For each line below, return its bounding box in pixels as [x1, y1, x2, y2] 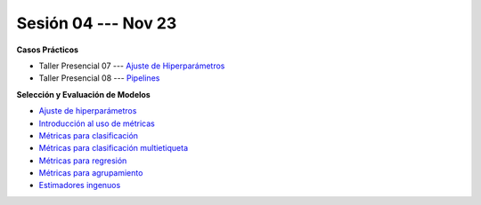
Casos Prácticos [16, 44, 79, 55]
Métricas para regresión [38, 155, 127, 166]
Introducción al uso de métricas [38, 118, 155, 129]
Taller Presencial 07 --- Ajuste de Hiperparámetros [38, 60, 225, 71]
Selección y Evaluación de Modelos [16, 89, 151, 99]
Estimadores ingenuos [38, 180, 121, 191]
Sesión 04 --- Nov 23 [16, 13, 177, 33]
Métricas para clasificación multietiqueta [38, 143, 189, 154]
